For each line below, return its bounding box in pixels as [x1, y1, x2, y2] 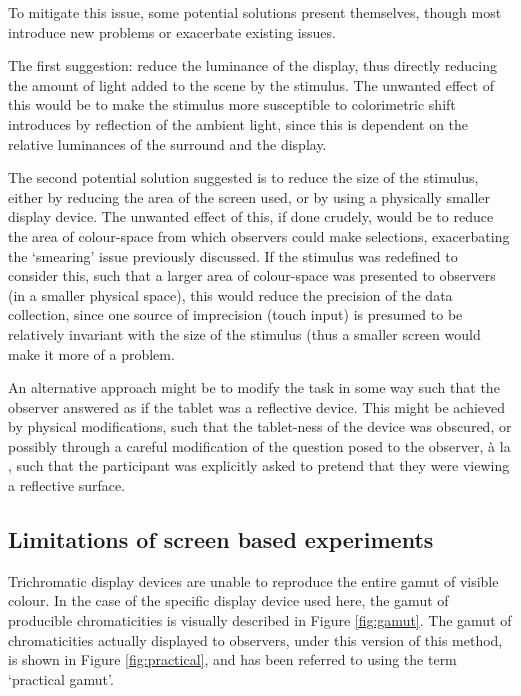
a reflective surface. [8, 475, 126, 496]
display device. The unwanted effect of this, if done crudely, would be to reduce [8, 206, 494, 227]
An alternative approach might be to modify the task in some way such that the [8, 377, 500, 398]
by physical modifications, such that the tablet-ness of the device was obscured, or [8, 416, 512, 437]
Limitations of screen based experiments [8, 524, 434, 555]
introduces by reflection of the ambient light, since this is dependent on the [8, 113, 469, 134]
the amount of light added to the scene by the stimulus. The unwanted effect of [8, 74, 494, 95]
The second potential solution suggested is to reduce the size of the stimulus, [8, 167, 479, 188]
